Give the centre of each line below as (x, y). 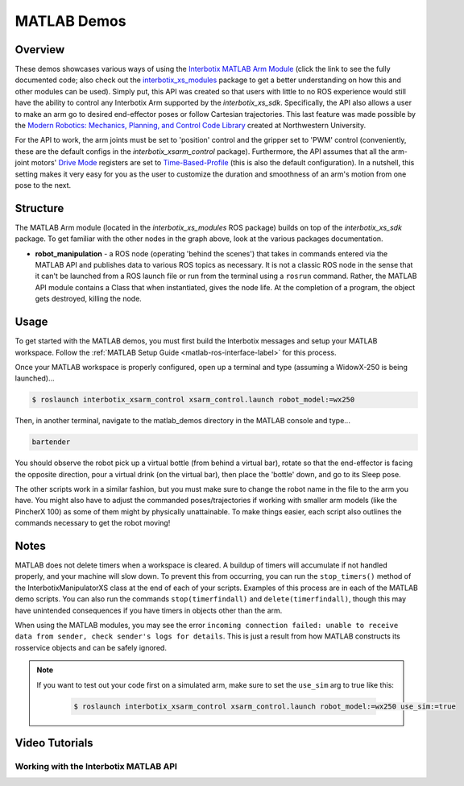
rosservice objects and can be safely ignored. (91, 647)
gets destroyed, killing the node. (89, 299)
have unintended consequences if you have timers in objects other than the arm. (149, 610)
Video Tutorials (54, 743)
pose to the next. (43, 185)
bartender (51, 442)
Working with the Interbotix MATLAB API (96, 766)
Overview (40, 50)
